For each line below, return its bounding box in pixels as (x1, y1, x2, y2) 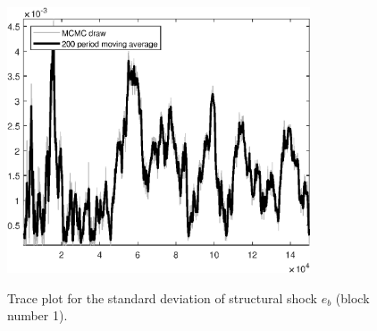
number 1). (7, 306, 68, 325)
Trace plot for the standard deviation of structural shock (7, 288, 317, 307)
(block (335, 288, 370, 307)
